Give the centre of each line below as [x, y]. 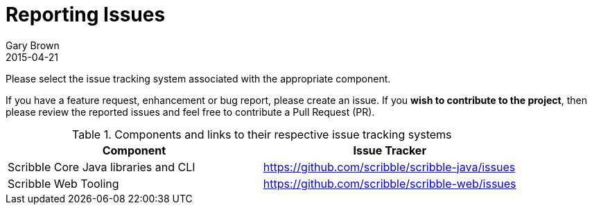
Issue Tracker [390, 150]
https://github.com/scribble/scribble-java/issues [389, 167]
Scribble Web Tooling [63, 183]
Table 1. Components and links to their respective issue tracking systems [262, 134]
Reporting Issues [86, 15]
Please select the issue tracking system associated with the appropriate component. [198, 78]
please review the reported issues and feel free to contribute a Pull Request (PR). [190, 112]
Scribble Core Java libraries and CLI [102, 167]
